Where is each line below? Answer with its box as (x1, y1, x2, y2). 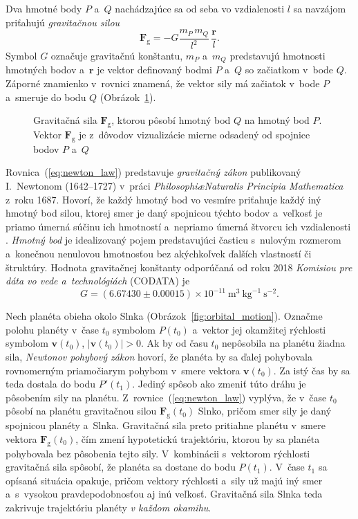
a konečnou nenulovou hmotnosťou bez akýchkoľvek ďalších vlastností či (6, 246, 312, 260)
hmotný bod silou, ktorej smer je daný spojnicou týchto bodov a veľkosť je (6, 206, 323, 220)
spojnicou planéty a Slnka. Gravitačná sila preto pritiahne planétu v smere (6, 418, 326, 432)
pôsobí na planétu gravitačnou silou (6, 403, 157, 418)
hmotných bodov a (6, 62, 84, 77)
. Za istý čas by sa (273, 363, 350, 377)
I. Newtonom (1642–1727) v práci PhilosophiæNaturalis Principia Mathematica (6, 179, 343, 193)
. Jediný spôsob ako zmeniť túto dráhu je (132, 376, 306, 391)
